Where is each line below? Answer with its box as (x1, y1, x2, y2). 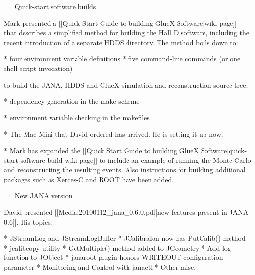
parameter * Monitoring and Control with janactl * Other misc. (4, 261, 196, 272)
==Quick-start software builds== (4, 1, 107, 11)
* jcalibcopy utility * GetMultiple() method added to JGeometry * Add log (4, 242, 231, 252)
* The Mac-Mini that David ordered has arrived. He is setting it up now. (4, 129, 223, 139)
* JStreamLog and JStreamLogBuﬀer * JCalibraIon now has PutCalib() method (4, 233, 246, 243)
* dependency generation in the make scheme (4, 96, 140, 106)
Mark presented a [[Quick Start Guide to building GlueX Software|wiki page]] (4, 18, 237, 28)
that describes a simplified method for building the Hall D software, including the (4, 27, 249, 38)
